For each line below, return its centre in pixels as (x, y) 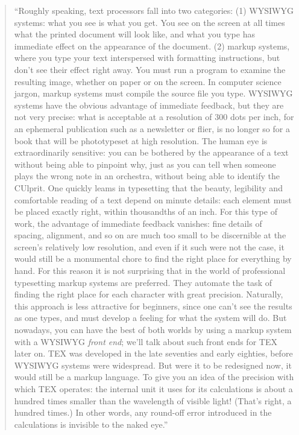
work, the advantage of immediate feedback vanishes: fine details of (138, 223)
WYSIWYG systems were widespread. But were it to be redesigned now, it (153, 365)
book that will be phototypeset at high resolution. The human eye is (141, 140)
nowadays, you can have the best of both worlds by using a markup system (153, 330)
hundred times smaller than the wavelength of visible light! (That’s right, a (153, 400)
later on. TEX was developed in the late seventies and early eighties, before (153, 353)
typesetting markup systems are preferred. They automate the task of (143, 282)
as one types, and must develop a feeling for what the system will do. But (150, 318)
